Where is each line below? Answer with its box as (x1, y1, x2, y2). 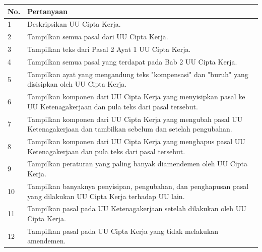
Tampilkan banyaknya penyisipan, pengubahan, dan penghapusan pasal (27, 180, 249, 191)
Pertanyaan (27, 6, 68, 16)
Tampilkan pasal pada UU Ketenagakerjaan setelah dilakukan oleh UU (27, 203, 246, 214)
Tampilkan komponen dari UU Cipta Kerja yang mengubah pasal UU (27, 113, 243, 124)
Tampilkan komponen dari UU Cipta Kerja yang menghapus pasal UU (27, 136, 245, 147)
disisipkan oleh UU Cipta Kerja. (27, 79, 127, 89)
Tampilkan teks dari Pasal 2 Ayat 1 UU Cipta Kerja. (27, 44, 191, 54)
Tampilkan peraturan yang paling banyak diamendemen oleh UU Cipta (27, 158, 247, 169)
